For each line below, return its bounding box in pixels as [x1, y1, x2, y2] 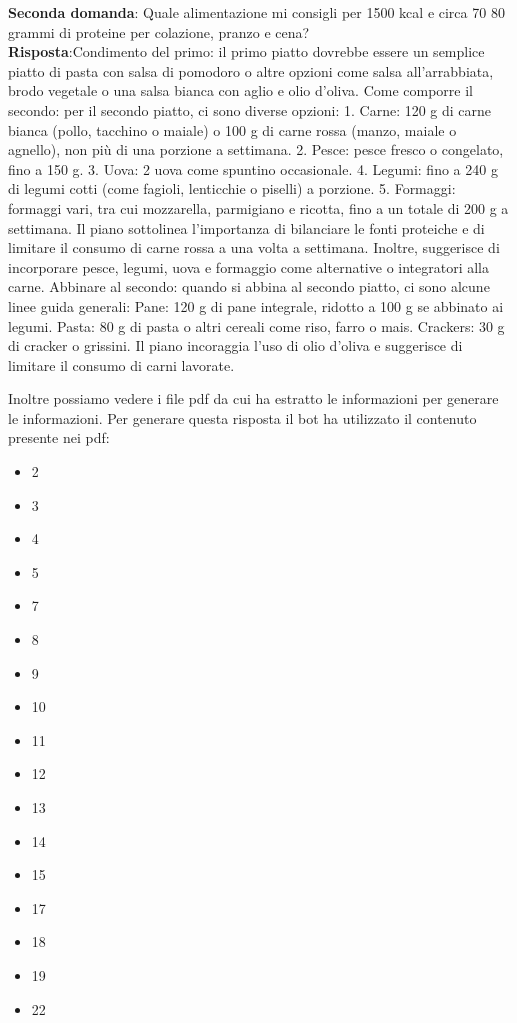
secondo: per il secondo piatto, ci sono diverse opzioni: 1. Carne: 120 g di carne [8, 99, 492, 120]
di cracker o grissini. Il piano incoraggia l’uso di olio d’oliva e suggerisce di [8, 335, 463, 356]
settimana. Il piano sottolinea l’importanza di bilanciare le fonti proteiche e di [8, 217, 485, 238]
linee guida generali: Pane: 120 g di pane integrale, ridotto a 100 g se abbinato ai [8, 295, 504, 316]
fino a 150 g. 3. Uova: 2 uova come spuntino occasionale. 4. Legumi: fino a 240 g [8, 158, 498, 179]
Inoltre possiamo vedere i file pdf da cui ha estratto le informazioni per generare [8, 388, 499, 409]
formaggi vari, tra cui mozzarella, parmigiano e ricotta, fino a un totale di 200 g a [8, 197, 509, 218]
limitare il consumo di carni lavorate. [8, 354, 235, 375]
